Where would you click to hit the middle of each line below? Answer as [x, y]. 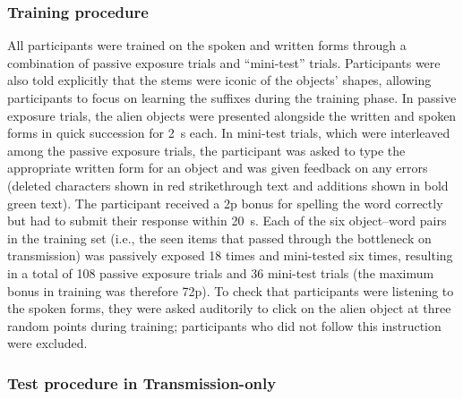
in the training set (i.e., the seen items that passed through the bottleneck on [219, 238]
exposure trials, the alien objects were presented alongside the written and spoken [232, 115]
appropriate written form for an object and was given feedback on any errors [218, 168]
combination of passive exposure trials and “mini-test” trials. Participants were [224, 62]
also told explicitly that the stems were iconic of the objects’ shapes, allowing [219, 80]
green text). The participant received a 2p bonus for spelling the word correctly [225, 203]
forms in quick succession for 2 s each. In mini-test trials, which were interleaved [229, 133]
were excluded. [47, 343]
